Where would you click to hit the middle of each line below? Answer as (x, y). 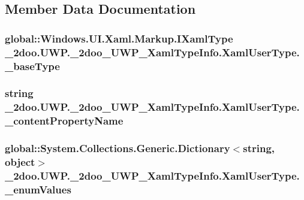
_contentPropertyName (64, 121)
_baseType (32, 66)
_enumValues (38, 189)
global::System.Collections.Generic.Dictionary (118, 148)
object (20, 162)
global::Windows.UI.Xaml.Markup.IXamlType (119, 38)
